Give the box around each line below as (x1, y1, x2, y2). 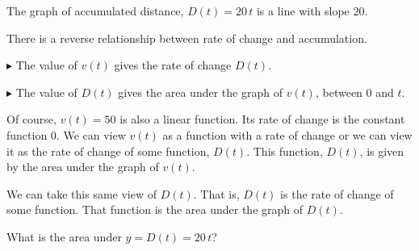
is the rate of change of (280, 185, 394, 202)
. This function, (246, 142, 323, 159)
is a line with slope (256, 2, 350, 19)
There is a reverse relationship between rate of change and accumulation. (6, 29, 367, 46)
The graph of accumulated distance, (6, 2, 184, 19)
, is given (359, 142, 404, 159)
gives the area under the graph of (118, 83, 283, 100)
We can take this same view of (6, 185, 157, 202)
